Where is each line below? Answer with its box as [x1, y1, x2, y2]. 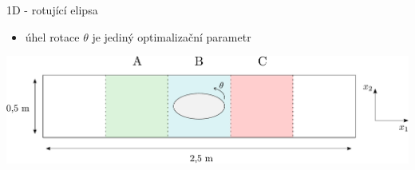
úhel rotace [25, 28, 80, 45]
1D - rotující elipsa [6, 2, 98, 18]
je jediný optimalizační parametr [92, 28, 251, 45]
